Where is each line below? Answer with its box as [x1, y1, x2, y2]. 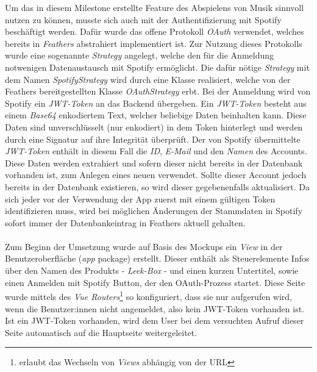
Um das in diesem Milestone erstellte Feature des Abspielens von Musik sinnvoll [5, 1, 304, 13]
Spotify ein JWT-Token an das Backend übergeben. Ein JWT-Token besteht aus [5, 96, 307, 109]
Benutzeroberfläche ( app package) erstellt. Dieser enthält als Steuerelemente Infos [5, 252, 310, 265]
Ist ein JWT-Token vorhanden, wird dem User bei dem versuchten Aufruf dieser [5, 314, 304, 327]
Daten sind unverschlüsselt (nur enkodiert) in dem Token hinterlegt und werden [5, 120, 303, 133]
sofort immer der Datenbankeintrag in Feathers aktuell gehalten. [5, 216, 246, 229]
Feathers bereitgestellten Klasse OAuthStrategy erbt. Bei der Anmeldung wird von [5, 85, 311, 98]
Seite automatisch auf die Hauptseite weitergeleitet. [5, 326, 198, 338]
